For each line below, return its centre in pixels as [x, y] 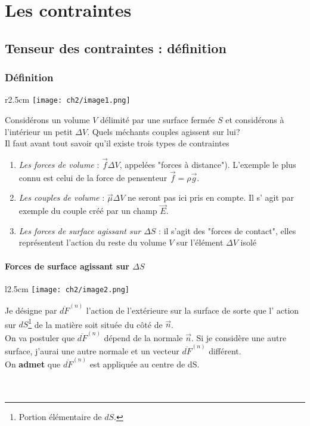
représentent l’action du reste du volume [92, 242]
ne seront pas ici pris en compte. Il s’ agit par [211, 197]
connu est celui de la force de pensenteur [93, 177]
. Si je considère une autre [239, 337]
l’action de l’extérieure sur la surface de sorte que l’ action [193, 310]
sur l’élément [200, 242]
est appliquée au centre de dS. [145, 364]
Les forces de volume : [59, 165]
